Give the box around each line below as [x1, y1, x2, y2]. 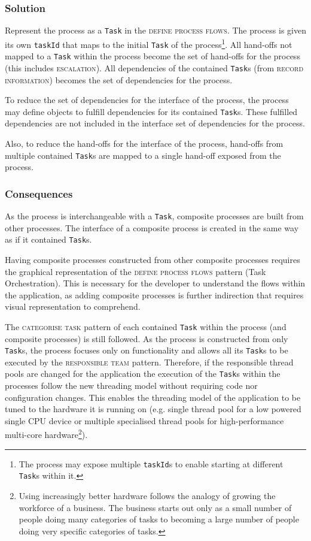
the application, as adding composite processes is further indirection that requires [5, 288, 304, 301]
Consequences [5, 186, 73, 201]
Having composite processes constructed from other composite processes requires [5, 253, 300, 265]
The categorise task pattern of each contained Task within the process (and [5, 320, 286, 333]
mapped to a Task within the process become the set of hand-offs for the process [5, 50, 300, 62]
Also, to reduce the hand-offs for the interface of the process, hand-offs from [5, 137, 283, 149]
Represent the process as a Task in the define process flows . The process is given [5, 24, 306, 37]
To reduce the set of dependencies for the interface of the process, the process [5, 93, 289, 106]
